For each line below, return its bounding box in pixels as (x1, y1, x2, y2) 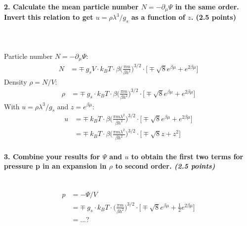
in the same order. (175, 1, 239, 11)
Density (4, 76, 27, 87)
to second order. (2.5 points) (115, 161, 215, 171)
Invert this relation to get (4, 12, 93, 22)
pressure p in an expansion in (4, 161, 107, 171)
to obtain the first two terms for (131, 151, 244, 161)
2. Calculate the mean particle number (4, 1, 139, 11)
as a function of (131, 12, 185, 22)
